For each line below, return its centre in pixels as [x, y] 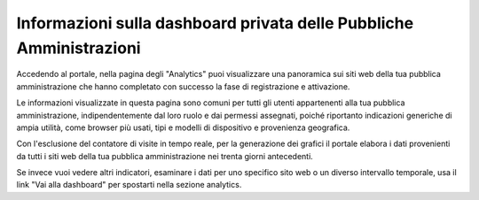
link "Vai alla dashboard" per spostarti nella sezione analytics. [129, 185]
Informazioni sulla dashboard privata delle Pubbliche [215, 23]
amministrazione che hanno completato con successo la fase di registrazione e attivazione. [183, 86]
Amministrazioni [79, 48]
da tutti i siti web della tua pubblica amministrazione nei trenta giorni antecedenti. [165, 156]
